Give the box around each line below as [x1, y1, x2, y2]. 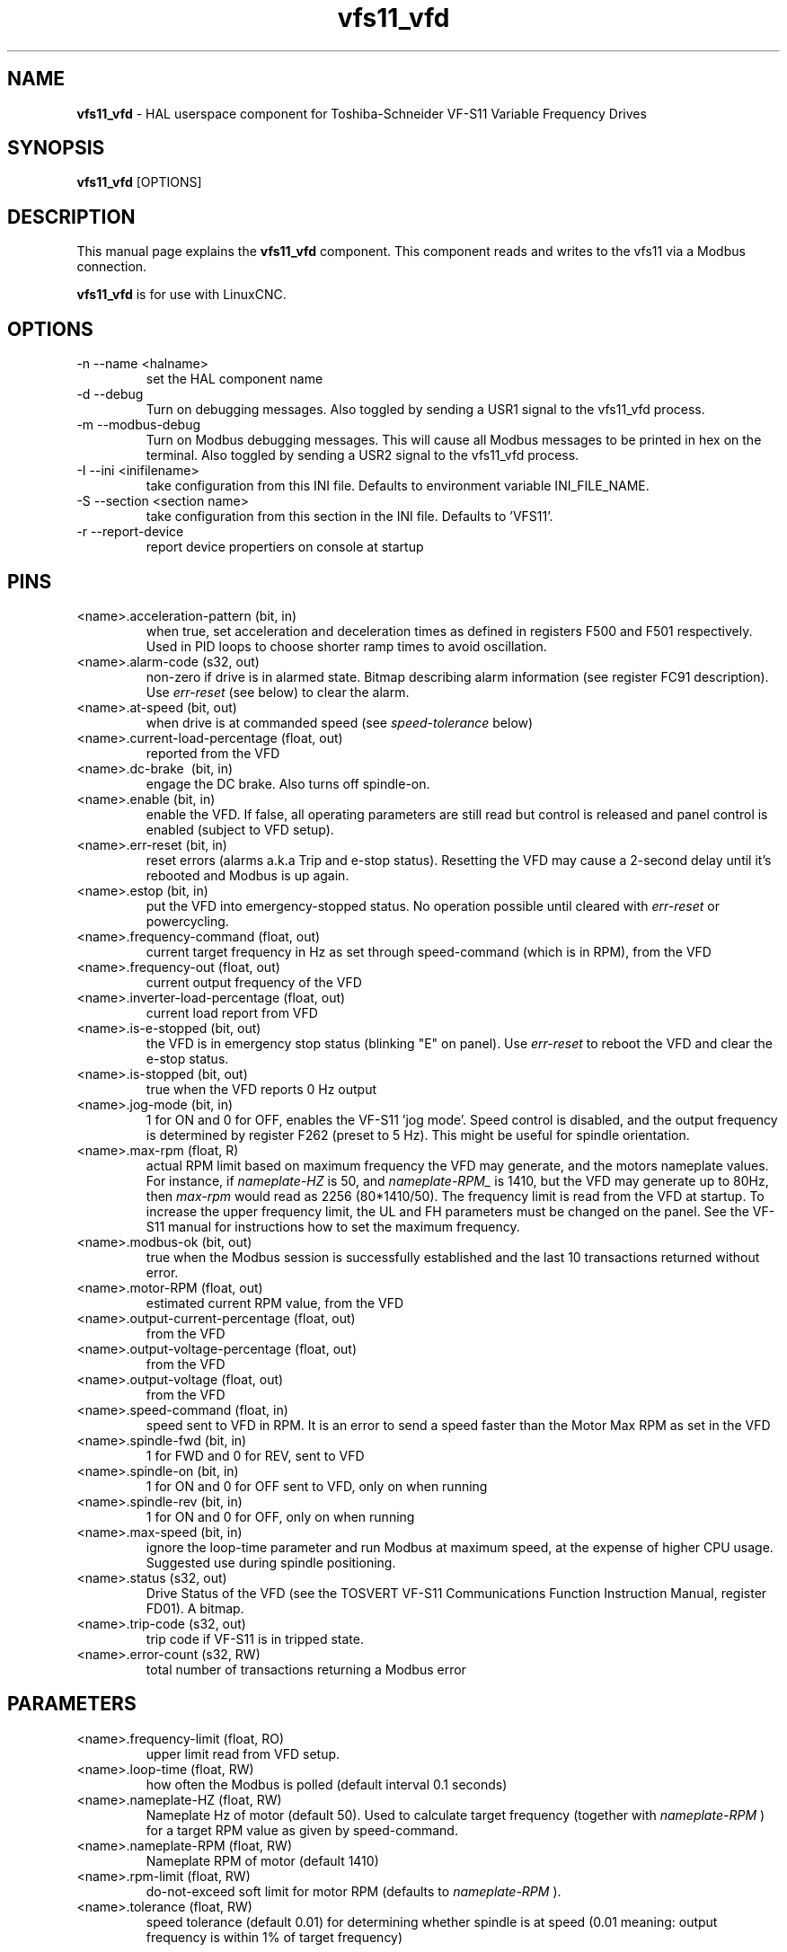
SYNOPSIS [7, 137, 105, 160]
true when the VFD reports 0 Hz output [146, 1081, 377, 1097]
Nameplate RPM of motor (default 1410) [146, 1852, 379, 1868]
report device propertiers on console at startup [146, 539, 424, 555]
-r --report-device [76, 524, 184, 540]
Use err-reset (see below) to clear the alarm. [146, 684, 410, 700]
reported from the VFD [146, 745, 280, 761]
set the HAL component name [146, 371, 323, 387]
